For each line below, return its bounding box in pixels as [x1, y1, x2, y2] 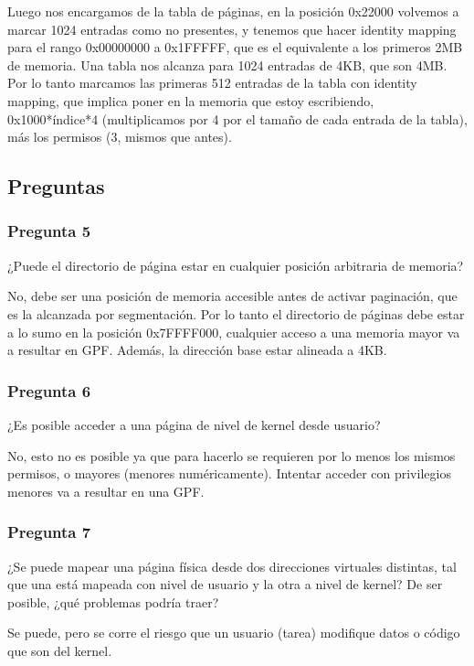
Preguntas [7, 172, 105, 200]
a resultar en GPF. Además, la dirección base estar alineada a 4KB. [7, 340, 387, 360]
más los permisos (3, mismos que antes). [7, 127, 232, 146]
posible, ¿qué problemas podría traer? [7, 592, 219, 611]
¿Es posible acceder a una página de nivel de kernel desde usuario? [7, 414, 381, 434]
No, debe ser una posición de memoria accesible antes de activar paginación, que [7, 286, 458, 306]
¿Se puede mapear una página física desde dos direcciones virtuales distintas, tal [7, 556, 457, 575]
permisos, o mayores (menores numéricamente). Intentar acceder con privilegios [7, 464, 451, 483]
